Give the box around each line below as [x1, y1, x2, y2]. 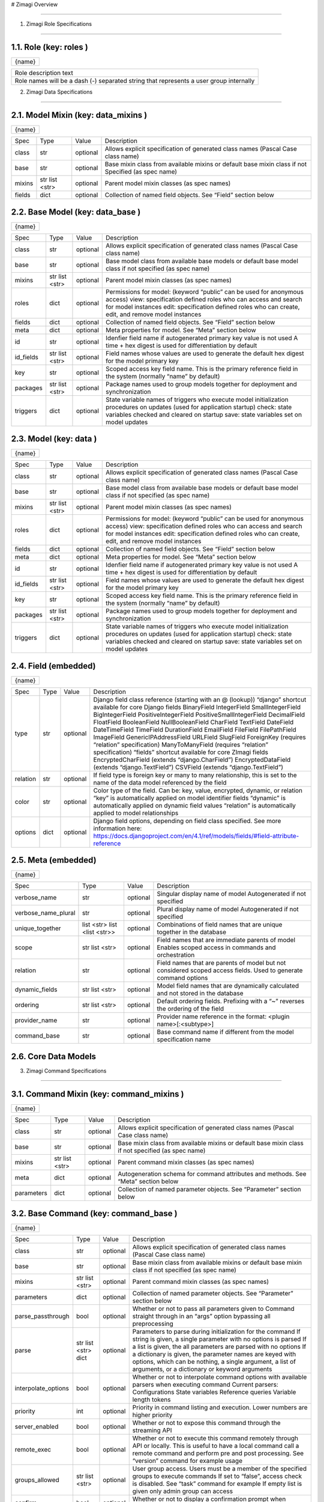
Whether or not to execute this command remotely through [132, 1434, 298, 1443]
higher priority [132, 1411, 173, 1419]
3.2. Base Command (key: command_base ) [11, 1208, 178, 1219]
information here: [93, 824, 142, 832]
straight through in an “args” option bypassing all [132, 1312, 271, 1321]
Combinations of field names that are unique [157, 920, 283, 929]
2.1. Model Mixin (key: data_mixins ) [11, 110, 148, 120]
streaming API [132, 1426, 172, 1435]
